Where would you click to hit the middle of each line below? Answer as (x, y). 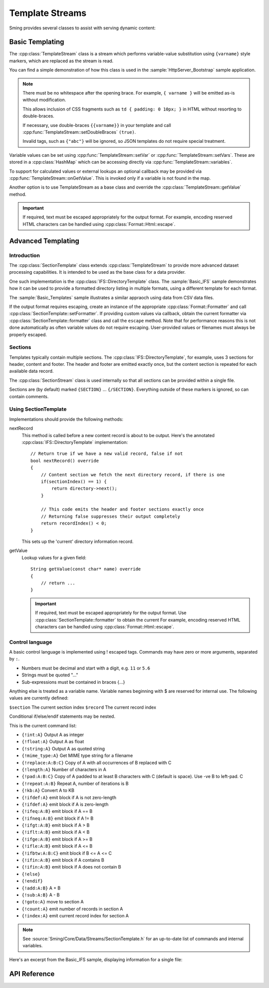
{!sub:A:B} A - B (41, 895)
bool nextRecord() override (65, 461)
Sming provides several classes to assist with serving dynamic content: (82, 28)
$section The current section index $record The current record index (83, 707)
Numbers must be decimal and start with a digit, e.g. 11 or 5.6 (86, 668)
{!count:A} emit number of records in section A (72, 909)
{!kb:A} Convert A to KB (48, 790)
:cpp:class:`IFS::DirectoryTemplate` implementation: (75, 442)
